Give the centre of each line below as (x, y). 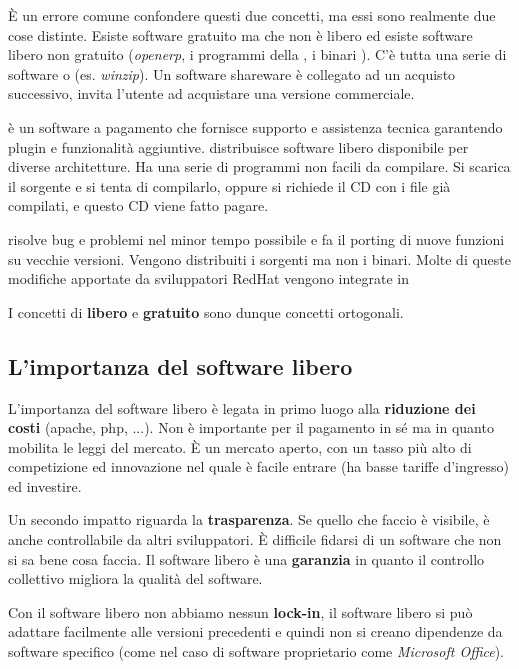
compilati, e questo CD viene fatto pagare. (138, 205)
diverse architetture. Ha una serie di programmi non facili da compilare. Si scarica (259, 166)
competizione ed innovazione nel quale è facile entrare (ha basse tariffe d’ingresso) (258, 466)
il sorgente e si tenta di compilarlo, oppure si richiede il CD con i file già (229, 185)
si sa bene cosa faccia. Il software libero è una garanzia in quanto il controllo (246, 558)
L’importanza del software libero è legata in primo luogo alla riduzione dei (242, 407)
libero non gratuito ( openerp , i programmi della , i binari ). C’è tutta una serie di (257, 54)
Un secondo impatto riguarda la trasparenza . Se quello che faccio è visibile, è (249, 519)
